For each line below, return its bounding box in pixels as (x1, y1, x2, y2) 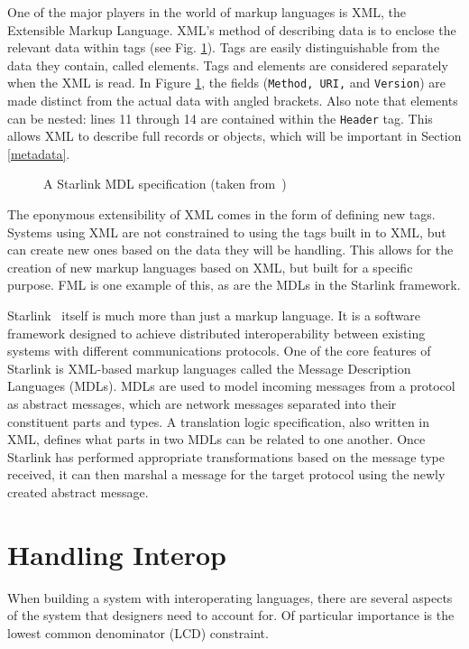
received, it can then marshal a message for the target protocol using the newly (7, 465, 446, 484)
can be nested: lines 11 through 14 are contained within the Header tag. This (7, 108, 433, 127)
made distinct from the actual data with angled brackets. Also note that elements (7, 91, 458, 110)
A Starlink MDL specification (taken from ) (43, 174, 287, 193)
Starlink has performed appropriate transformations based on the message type (7, 447, 445, 466)
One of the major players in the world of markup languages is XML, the (7, 3, 406, 21)
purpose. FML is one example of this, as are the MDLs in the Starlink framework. (7, 275, 461, 294)
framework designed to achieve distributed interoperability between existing (7, 323, 426, 342)
